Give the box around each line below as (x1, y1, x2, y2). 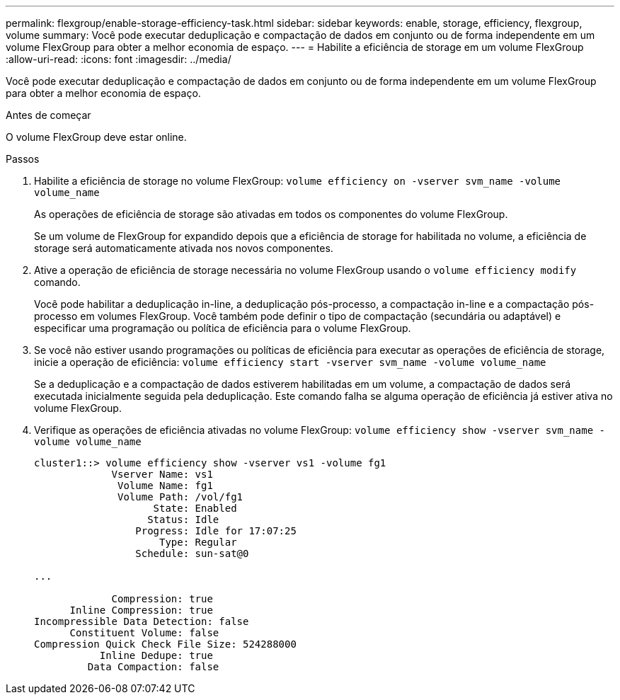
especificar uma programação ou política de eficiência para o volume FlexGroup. (34, 322, 411, 334)
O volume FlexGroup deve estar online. (6, 131, 187, 143)
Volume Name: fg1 (117, 480, 213, 491)
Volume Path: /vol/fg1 (117, 491, 243, 503)
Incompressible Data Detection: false (34, 616, 249, 627)
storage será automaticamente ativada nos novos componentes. (34, 242, 333, 254)
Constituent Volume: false (69, 627, 219, 638)
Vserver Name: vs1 (111, 469, 213, 480)
